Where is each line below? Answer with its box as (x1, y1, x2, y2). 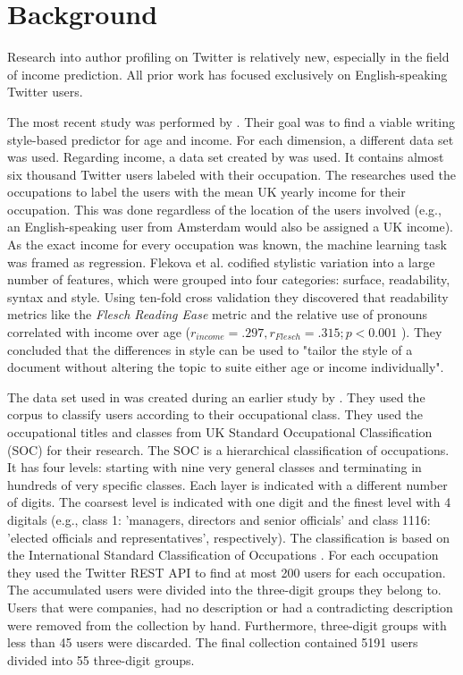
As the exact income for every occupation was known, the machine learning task (7, 235, 447, 254)
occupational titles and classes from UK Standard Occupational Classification (7, 423, 433, 441)
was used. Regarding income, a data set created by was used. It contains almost (7, 148, 444, 166)
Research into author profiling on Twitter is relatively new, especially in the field (7, 47, 450, 66)
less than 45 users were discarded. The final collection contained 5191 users (7, 633, 418, 652)
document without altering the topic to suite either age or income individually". (7, 358, 444, 376)
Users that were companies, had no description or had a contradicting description (7, 597, 453, 616)
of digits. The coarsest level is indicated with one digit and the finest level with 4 (7, 493, 451, 511)
